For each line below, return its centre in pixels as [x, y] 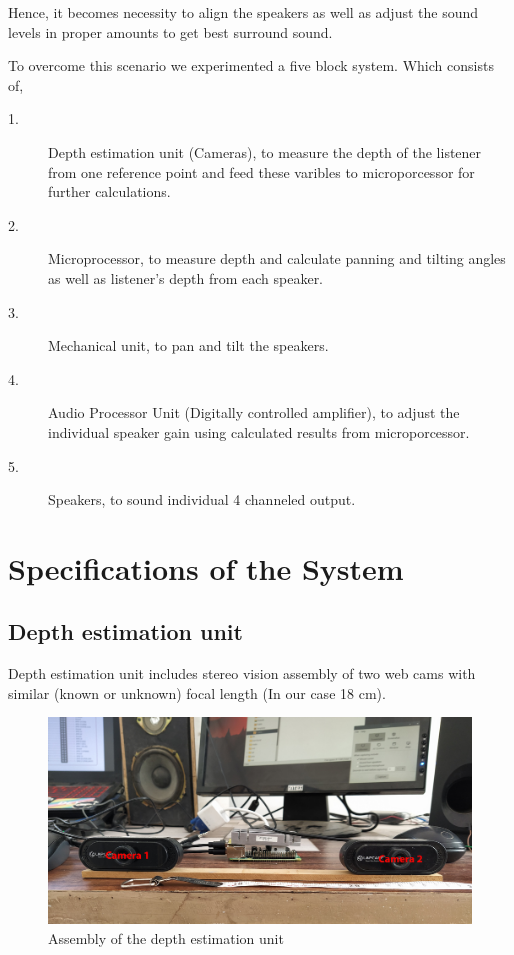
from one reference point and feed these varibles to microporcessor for [261, 171]
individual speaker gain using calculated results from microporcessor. [259, 431]
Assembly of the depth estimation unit [166, 937]
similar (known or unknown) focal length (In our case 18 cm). [197, 692]
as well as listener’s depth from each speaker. [186, 277]
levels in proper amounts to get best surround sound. [170, 31]
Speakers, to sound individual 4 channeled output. [202, 499]
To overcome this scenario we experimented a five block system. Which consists [251, 65]
